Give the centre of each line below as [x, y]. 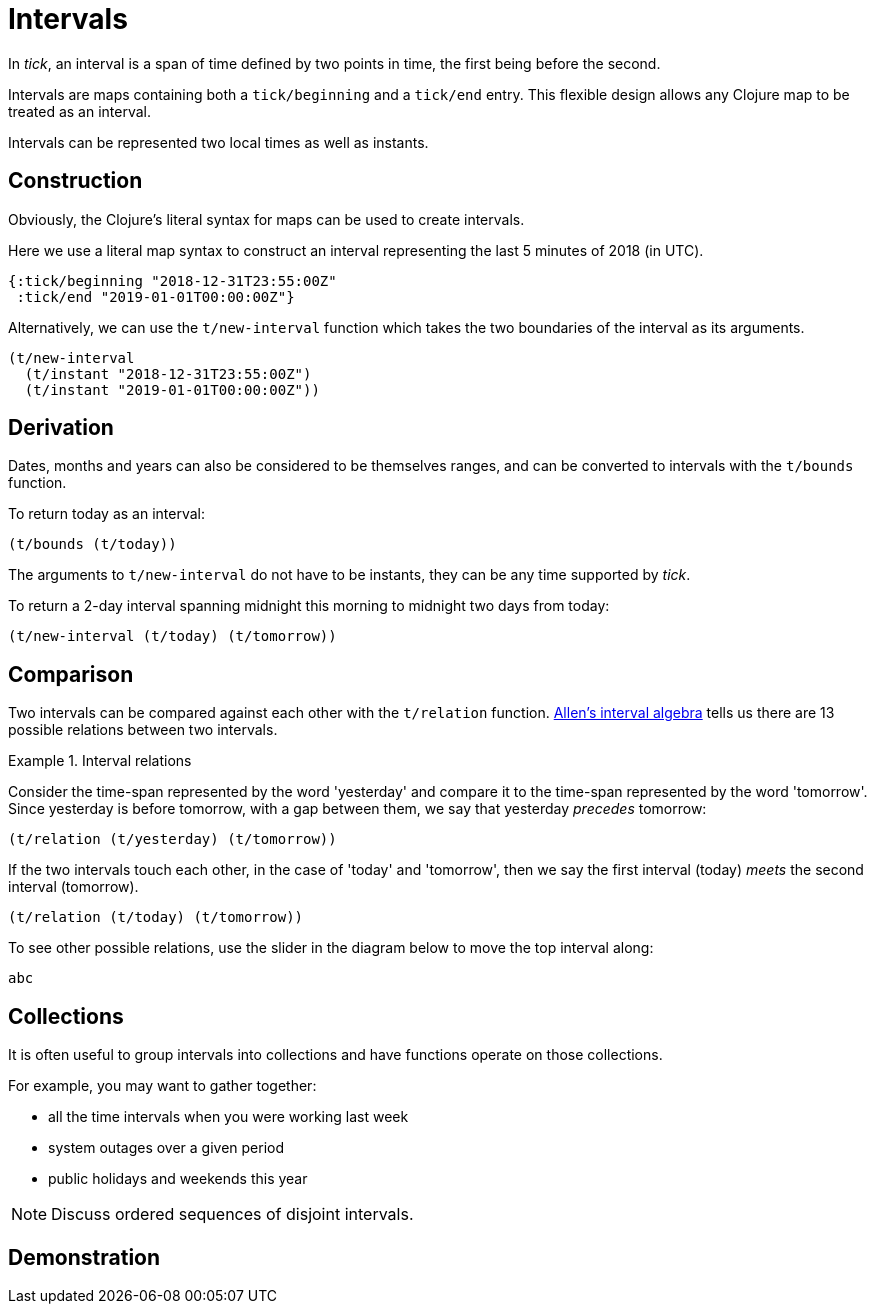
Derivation [61, 428]
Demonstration [84, 1257]
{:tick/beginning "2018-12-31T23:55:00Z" [172, 280]
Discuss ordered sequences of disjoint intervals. [232, 1214]
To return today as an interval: [107, 514]
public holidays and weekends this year [178, 1179]
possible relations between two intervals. [143, 730]
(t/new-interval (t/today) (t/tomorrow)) [172, 636]
